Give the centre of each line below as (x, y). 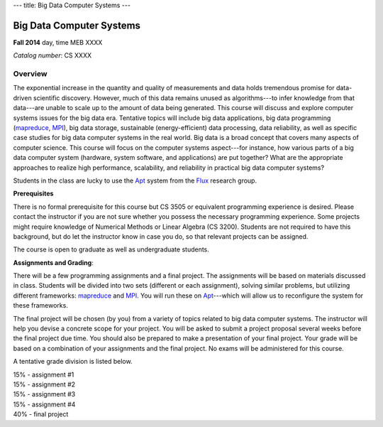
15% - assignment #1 (44, 374)
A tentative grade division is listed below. (73, 362)
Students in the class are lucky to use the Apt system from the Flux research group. (135, 180)
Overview (30, 74)
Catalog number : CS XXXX (52, 55)
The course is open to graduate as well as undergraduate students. (111, 249)
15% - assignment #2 (44, 384)
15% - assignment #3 (44, 394)
